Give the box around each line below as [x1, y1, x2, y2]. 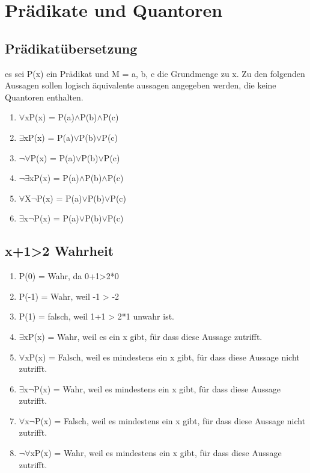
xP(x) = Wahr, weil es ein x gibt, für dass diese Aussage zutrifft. [23, 330, 263, 342]
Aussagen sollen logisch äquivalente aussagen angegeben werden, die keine [5, 79, 276, 91]
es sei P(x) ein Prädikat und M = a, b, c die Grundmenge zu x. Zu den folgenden [5, 67, 305, 79]
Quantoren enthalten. [5, 90, 84, 103]
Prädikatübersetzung [5, 39, 138, 57]
